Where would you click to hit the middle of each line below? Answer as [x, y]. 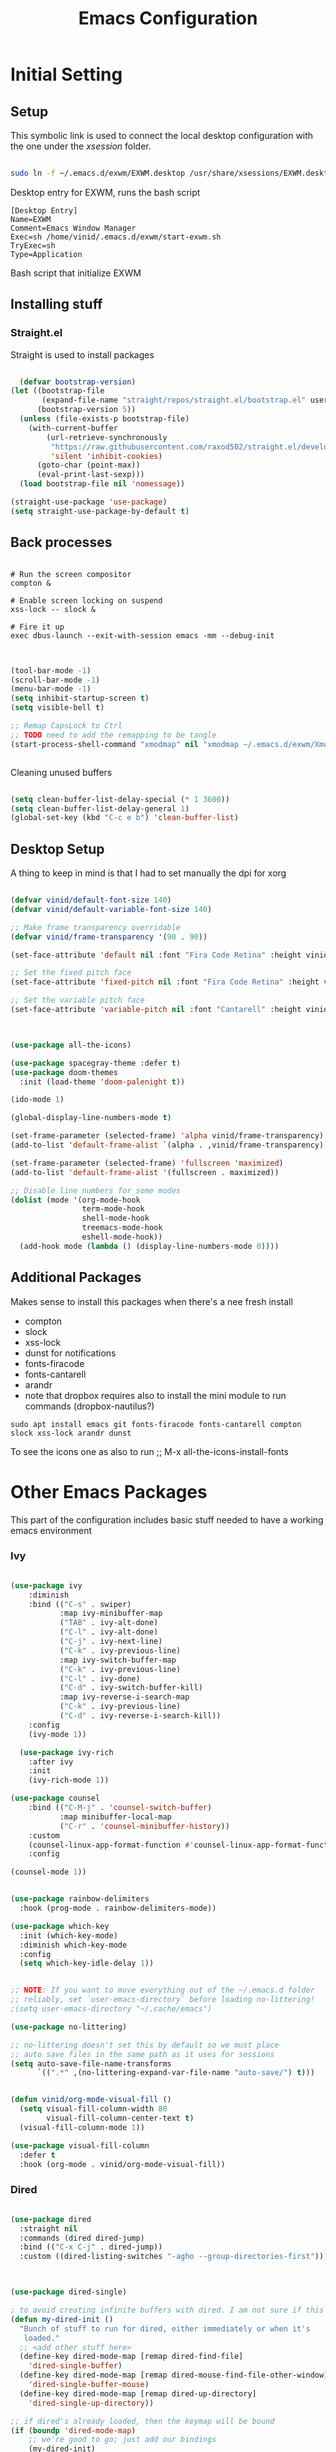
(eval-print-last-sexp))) [90, 475]
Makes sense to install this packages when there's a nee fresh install [151, 1301]
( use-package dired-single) [69, 2292]
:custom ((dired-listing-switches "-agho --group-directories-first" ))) [174, 2257]
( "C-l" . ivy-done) [100, 1678]
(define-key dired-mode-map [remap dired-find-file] [131, 2357]
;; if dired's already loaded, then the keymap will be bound [142, 2421]
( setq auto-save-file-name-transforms [91, 2063]
